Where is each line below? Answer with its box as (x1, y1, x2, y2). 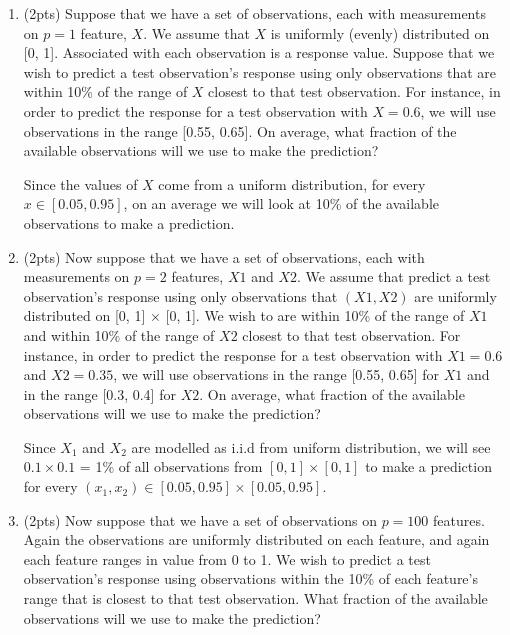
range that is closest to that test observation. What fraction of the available (23, 588, 488, 609)
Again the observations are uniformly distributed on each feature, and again (23, 529, 490, 550)
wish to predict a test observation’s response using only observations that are (23, 61, 497, 82)
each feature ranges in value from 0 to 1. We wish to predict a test (23, 548, 431, 569)
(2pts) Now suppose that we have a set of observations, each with (23, 246, 425, 267)
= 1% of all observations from (79, 456, 263, 477)
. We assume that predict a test (297, 266, 491, 287)
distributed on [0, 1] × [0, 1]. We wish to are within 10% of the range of (23, 305, 465, 326)
